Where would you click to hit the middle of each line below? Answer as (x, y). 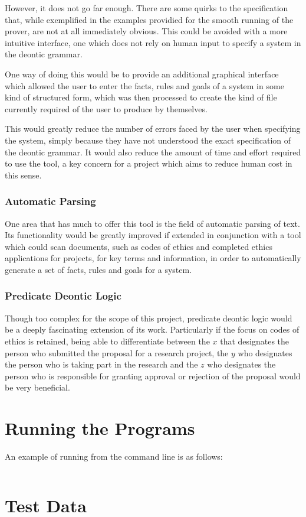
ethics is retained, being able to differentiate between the (107, 341)
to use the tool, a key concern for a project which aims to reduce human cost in (149, 163)
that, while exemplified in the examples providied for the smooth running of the (149, 19)
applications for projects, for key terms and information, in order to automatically (153, 258)
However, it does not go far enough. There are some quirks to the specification (147, 8)
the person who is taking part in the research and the (101, 364)
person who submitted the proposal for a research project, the (117, 352)
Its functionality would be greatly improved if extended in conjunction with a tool (153, 235)
